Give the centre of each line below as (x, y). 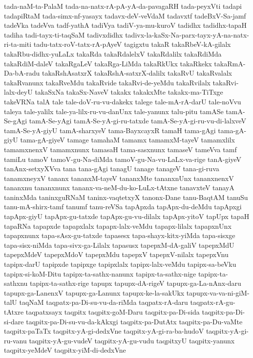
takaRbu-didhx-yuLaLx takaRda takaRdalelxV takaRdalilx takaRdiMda (113, 53)
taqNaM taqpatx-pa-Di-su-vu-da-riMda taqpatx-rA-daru (104, 302)
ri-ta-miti (18, 44)
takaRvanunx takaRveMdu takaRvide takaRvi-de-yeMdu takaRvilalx (107, 82)
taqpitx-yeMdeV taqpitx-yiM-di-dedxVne (65, 350)
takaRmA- (230, 63)
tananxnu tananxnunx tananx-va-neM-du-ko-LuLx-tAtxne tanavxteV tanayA (119, 188)
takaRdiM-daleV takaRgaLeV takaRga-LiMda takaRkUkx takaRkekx (108, 63)
